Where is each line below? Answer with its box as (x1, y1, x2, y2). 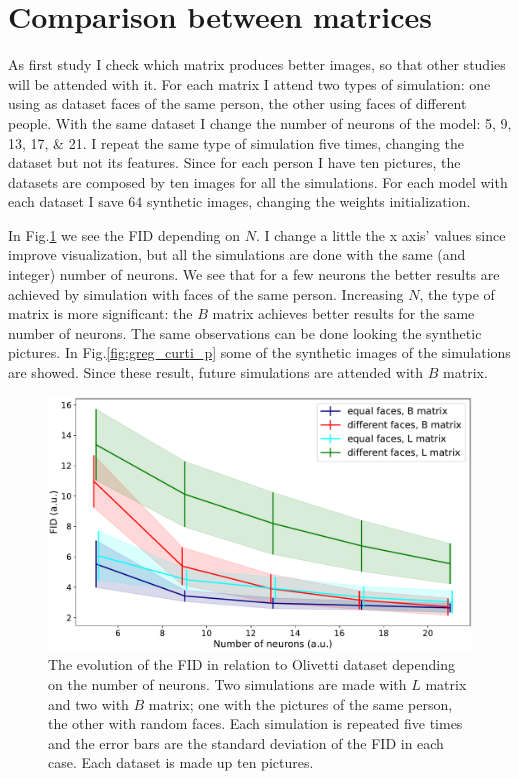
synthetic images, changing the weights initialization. (146, 191, 471, 212)
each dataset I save (8, 191, 124, 212)
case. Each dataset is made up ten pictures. (48, 752, 314, 773)
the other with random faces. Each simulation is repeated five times (48, 713, 463, 734)
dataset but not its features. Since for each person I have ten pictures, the (8, 152, 461, 173)
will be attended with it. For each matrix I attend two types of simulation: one (8, 73, 491, 94)
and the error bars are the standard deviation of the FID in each (48, 732, 444, 753)
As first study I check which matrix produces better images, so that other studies (8, 54, 506, 75)
